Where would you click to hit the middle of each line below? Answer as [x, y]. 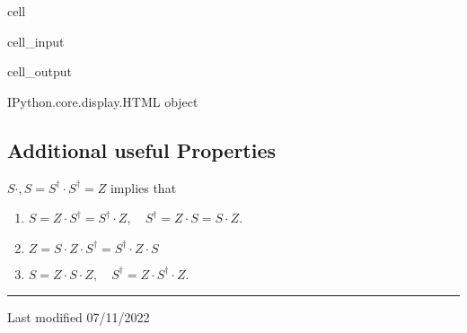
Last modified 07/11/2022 [79, 317]
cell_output [40, 71]
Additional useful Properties [142, 149]
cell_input [36, 41]
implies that [143, 187]
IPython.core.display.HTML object [103, 101]
